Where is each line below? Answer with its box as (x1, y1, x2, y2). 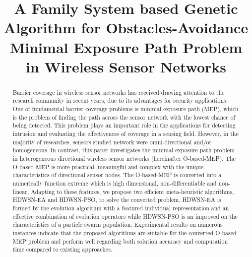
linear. (12, 187, 29, 195)
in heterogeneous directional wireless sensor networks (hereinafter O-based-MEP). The (12, 154, 236, 162)
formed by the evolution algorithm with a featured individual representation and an (12, 203, 229, 212)
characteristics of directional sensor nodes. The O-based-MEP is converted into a (12, 171, 222, 179)
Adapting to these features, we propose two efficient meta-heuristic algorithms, (31, 187, 234, 195)
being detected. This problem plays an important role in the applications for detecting (12, 121, 236, 129)
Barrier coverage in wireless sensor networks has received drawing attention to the (12, 88, 225, 96)
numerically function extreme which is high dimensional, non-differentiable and (12, 179, 217, 187)
